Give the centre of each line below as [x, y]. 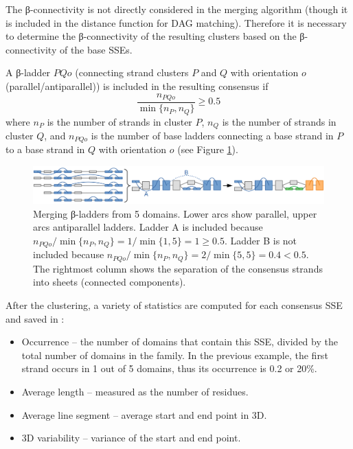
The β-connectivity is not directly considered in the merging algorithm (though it [177, 9]
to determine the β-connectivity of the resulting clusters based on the [151, 36]
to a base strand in [45, 149]
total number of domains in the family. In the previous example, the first [175, 355]
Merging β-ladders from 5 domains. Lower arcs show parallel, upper [175, 213]
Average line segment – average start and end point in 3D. [144, 414]
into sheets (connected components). [110, 282]
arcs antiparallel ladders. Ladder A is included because [148, 227]
